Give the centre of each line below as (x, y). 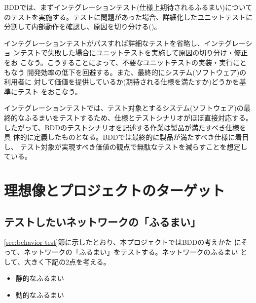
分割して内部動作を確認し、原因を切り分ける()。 (83, 26)
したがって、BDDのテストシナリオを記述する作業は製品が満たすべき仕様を (125, 127)
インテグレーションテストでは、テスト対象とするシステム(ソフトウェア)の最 (127, 108)
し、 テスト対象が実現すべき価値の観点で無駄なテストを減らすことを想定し (126, 146)
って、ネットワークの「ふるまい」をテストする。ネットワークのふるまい (121, 252)
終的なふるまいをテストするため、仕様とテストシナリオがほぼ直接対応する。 (128, 117)
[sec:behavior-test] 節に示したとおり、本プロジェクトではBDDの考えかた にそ (126, 242)
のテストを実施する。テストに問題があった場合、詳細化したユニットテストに (128, 17)
